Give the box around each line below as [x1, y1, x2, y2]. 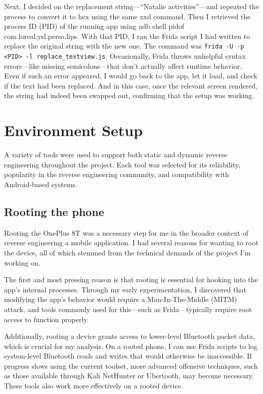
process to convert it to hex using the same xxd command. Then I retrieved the [4, 11, 251, 21]
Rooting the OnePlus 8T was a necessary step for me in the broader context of [4, 227, 248, 238]
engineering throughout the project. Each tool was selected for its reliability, [4, 159, 240, 169]
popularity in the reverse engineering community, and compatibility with [4, 169, 229, 180]
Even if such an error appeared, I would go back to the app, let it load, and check [4, 70, 257, 81]
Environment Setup [4, 120, 143, 141]
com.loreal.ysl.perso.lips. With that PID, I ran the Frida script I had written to [4, 30, 250, 41]
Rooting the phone [4, 203, 104, 219]
